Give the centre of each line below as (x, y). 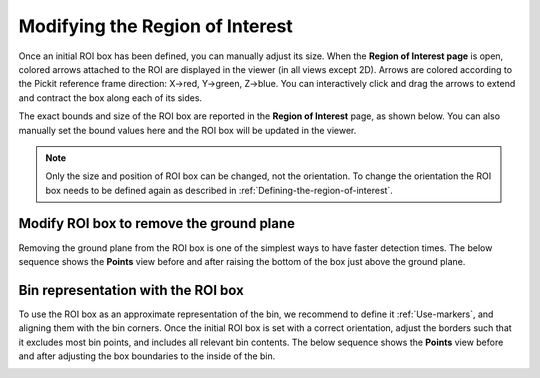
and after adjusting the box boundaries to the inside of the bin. (147, 356)
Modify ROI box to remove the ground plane (156, 223)
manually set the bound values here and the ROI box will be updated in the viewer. (187, 130)
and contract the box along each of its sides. (110, 97)
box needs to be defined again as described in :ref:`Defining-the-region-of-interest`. (219, 190)
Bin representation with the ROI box (131, 290)
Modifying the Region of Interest (156, 26)
